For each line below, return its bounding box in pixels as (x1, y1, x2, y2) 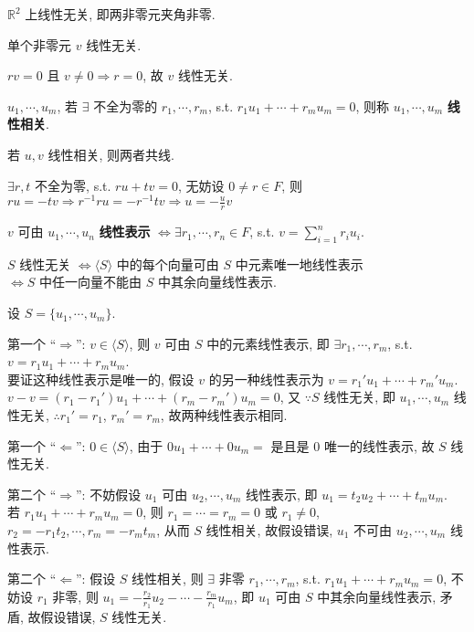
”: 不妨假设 (76, 484, 142, 503)
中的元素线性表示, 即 (206, 333, 330, 353)
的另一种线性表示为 (208, 369, 324, 388)
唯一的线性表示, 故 (323, 436, 435, 455)
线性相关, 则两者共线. (47, 144, 174, 163)
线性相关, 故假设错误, (205, 520, 333, 539)
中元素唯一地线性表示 (235, 254, 363, 273)
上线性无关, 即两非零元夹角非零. (25, 5, 216, 23)
